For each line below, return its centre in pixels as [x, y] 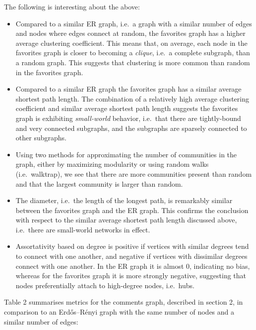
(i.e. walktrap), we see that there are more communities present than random [134, 173]
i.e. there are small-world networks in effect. [83, 229]
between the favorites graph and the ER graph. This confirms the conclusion [132, 210]
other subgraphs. [41, 138]
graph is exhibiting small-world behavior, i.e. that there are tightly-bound [128, 118]
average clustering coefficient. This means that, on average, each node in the [131, 43]
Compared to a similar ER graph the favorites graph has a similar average [128, 89]
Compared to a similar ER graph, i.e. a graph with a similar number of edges [134, 23]
